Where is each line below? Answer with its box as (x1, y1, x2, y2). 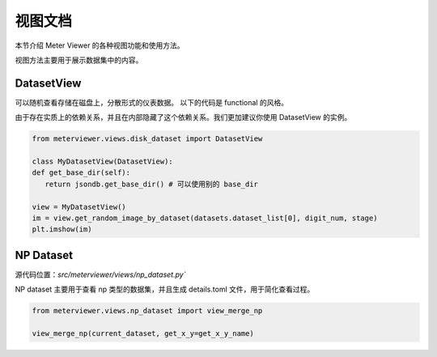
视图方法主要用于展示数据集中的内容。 (15, 55, 143, 65)
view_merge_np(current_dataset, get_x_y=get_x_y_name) (32, 329, 254, 338)
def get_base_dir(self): (32, 168, 131, 177)
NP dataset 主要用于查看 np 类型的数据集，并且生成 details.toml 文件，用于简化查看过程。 (15, 284, 315, 295)
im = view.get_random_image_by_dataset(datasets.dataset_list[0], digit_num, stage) (32, 213, 378, 223)
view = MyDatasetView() (32, 202, 127, 211)
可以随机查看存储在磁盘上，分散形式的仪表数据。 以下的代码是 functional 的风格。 (15, 97, 289, 107)
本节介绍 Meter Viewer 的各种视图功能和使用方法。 (15, 40, 185, 50)
